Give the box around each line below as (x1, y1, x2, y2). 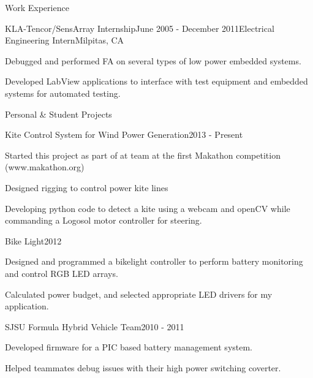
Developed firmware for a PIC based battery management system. (5, 341, 253, 353)
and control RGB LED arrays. (5, 266, 118, 279)
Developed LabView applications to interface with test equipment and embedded (5, 75, 308, 88)
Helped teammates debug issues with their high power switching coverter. (5, 361, 281, 374)
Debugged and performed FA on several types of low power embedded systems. (5, 54, 301, 67)
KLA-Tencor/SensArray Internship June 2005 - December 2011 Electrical (5, 21, 274, 34)
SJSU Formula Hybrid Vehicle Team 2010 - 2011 (5, 320, 184, 333)
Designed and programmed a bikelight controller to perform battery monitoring (5, 255, 303, 268)
